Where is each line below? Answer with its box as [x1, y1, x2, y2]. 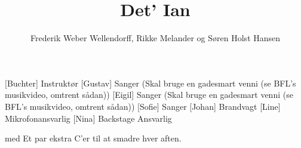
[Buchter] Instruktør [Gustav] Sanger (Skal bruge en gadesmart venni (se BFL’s [5, 76, 296, 89]
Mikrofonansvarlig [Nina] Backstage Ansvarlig [5, 112, 172, 124]
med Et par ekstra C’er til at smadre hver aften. [5, 132, 182, 144]
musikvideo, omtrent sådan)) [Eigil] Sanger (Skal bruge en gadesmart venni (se [5, 88, 293, 101]
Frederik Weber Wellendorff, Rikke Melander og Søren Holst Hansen [30, 32, 281, 44]
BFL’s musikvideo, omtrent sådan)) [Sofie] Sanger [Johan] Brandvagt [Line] [5, 100, 281, 112]
